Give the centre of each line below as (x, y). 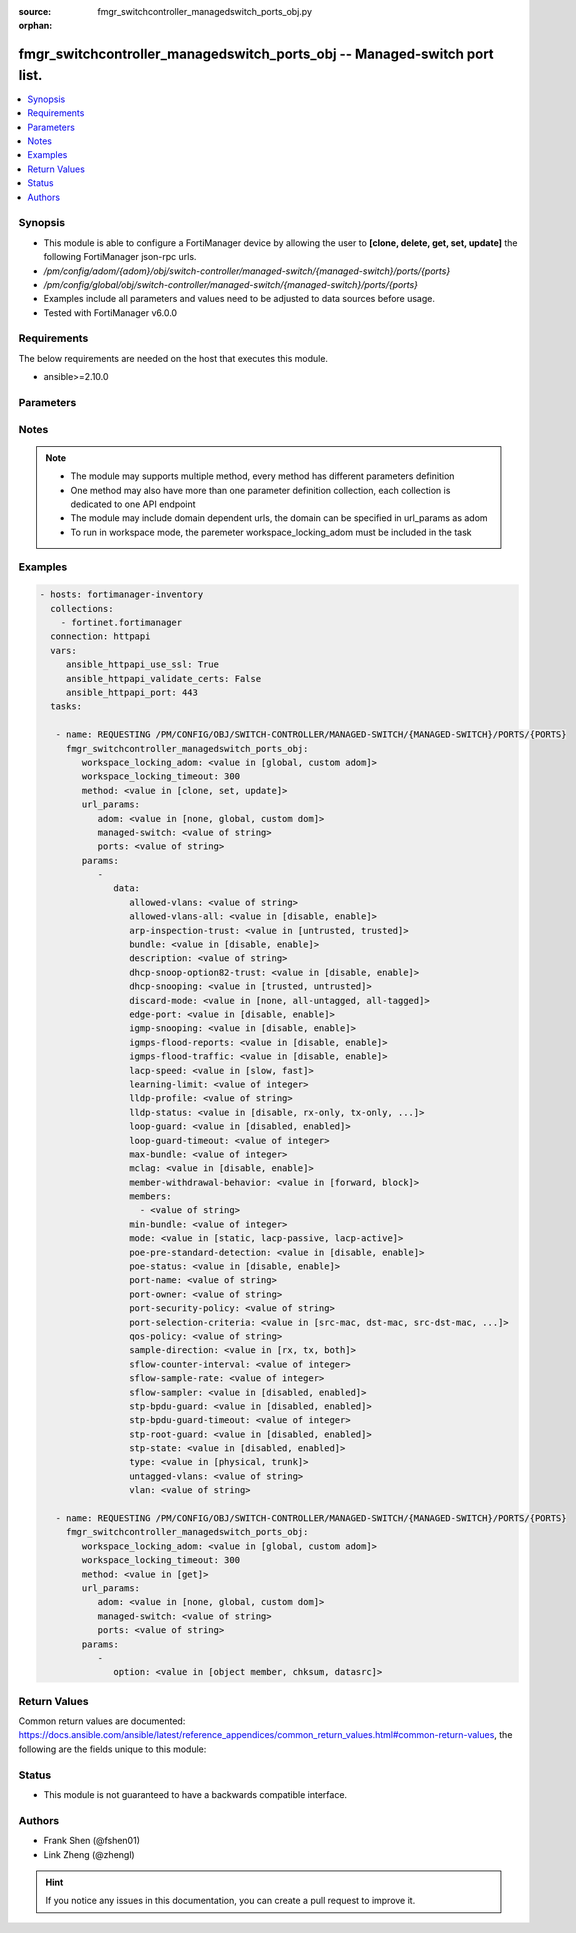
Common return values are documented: (102, 1721)
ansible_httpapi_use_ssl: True (142, 664)
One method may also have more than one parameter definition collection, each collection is (260, 490)
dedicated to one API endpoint (133, 504)
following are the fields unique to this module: (112, 1749)
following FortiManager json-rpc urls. (120, 257)
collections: (82, 608)
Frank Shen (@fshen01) (91, 1841)
